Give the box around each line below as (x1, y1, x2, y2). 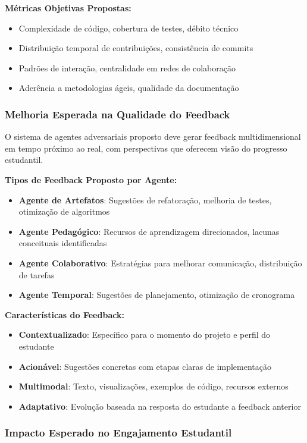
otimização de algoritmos (18, 205, 110, 218)
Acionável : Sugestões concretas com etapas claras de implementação (18, 360, 272, 372)
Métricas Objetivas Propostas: (5, 2, 131, 14)
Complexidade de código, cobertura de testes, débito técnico (18, 21, 239, 34)
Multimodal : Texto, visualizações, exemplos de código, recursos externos (18, 380, 289, 392)
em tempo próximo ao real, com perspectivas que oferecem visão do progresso (5, 142, 287, 154)
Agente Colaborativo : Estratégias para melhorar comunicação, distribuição (18, 256, 302, 269)
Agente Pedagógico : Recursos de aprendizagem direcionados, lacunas (18, 225, 280, 237)
